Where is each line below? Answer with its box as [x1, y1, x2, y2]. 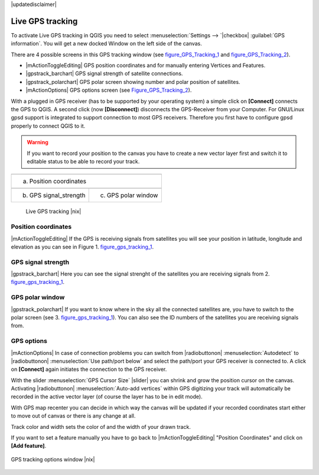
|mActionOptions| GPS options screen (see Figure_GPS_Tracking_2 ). [25, 86, 192, 94]
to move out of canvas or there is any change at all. [11, 412, 136, 419]
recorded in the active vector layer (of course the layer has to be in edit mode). [11, 393, 203, 400]
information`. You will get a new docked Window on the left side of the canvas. [11, 40, 202, 47]
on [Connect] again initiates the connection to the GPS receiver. [11, 366, 167, 373]
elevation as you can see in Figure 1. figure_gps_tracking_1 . [11, 243, 154, 250]
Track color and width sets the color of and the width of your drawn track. [11, 423, 191, 430]
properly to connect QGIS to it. [11, 122, 86, 130]
